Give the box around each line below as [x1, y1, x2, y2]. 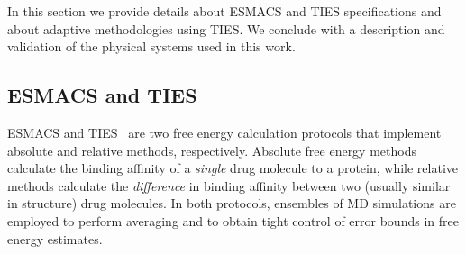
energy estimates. [7, 229, 103, 248]
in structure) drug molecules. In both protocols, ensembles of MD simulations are [7, 194, 456, 213]
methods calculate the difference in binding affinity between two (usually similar [7, 176, 451, 195]
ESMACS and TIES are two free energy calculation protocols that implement [7, 122, 442, 141]
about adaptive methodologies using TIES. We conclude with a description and [7, 19, 445, 38]
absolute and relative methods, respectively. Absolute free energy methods [7, 141, 416, 159]
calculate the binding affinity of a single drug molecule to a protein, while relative [7, 159, 458, 177]
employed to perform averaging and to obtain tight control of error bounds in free [7, 211, 459, 230]
